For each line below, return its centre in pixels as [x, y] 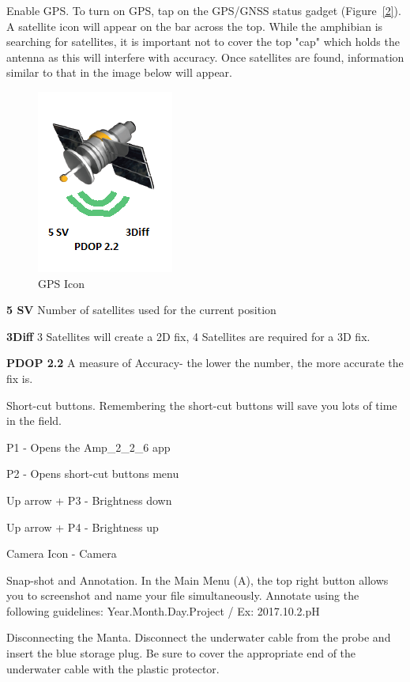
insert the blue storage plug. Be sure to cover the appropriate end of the [181, 653]
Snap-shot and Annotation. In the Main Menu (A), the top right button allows [197, 580]
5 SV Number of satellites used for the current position [141, 310]
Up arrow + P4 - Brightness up [83, 527]
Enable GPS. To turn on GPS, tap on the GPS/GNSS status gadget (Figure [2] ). [204, 10]
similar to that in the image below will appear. [119, 72]
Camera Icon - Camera [62, 553]
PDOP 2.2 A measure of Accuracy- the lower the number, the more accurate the [205, 363]
